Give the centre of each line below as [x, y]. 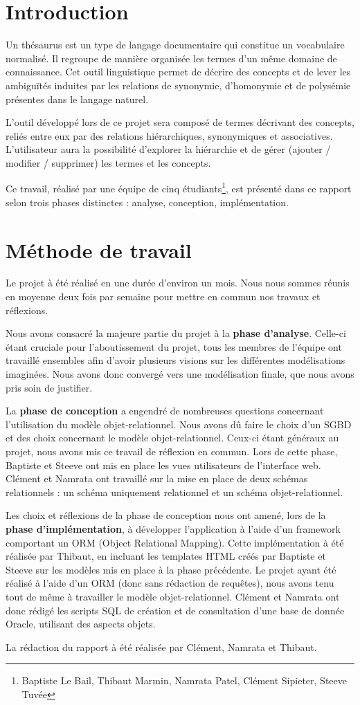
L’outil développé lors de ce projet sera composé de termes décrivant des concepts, [180, 122]
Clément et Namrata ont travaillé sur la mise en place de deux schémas [157, 478]
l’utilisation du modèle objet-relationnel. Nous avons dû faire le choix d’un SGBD [179, 424]
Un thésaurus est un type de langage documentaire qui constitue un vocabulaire [175, 45]
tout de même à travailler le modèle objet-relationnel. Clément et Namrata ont [173, 596]
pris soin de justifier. [49, 387]
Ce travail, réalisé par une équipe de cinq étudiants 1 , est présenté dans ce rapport [179, 187]
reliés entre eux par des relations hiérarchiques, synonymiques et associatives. [169, 135]
